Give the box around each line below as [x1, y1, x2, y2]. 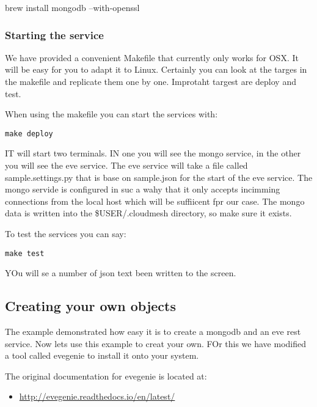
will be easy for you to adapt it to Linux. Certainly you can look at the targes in [5, 63, 307, 76]
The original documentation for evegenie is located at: [5, 369, 207, 382]
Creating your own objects [5, 296, 176, 315]
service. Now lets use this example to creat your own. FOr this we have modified [5, 337, 306, 350]
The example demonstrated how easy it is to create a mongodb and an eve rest [5, 325, 301, 338]
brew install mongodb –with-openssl [5, 1, 140, 13]
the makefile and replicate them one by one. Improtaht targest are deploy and [5, 75, 296, 87]
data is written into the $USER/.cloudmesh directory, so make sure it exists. [5, 207, 292, 219]
